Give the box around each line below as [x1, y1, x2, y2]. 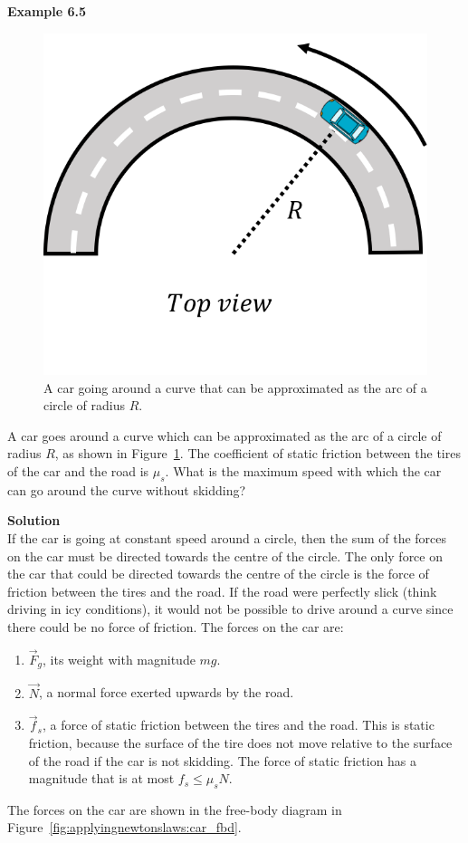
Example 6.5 [7, 2, 87, 20]
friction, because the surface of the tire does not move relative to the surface [28, 733, 453, 752]
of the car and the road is [7, 462, 149, 481]
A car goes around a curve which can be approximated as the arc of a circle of [7, 426, 442, 445]
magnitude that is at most [28, 769, 175, 788]
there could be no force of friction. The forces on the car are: [7, 618, 344, 637]
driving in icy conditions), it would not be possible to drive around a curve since [7, 599, 454, 618]
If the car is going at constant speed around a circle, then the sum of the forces [7, 529, 447, 548]
